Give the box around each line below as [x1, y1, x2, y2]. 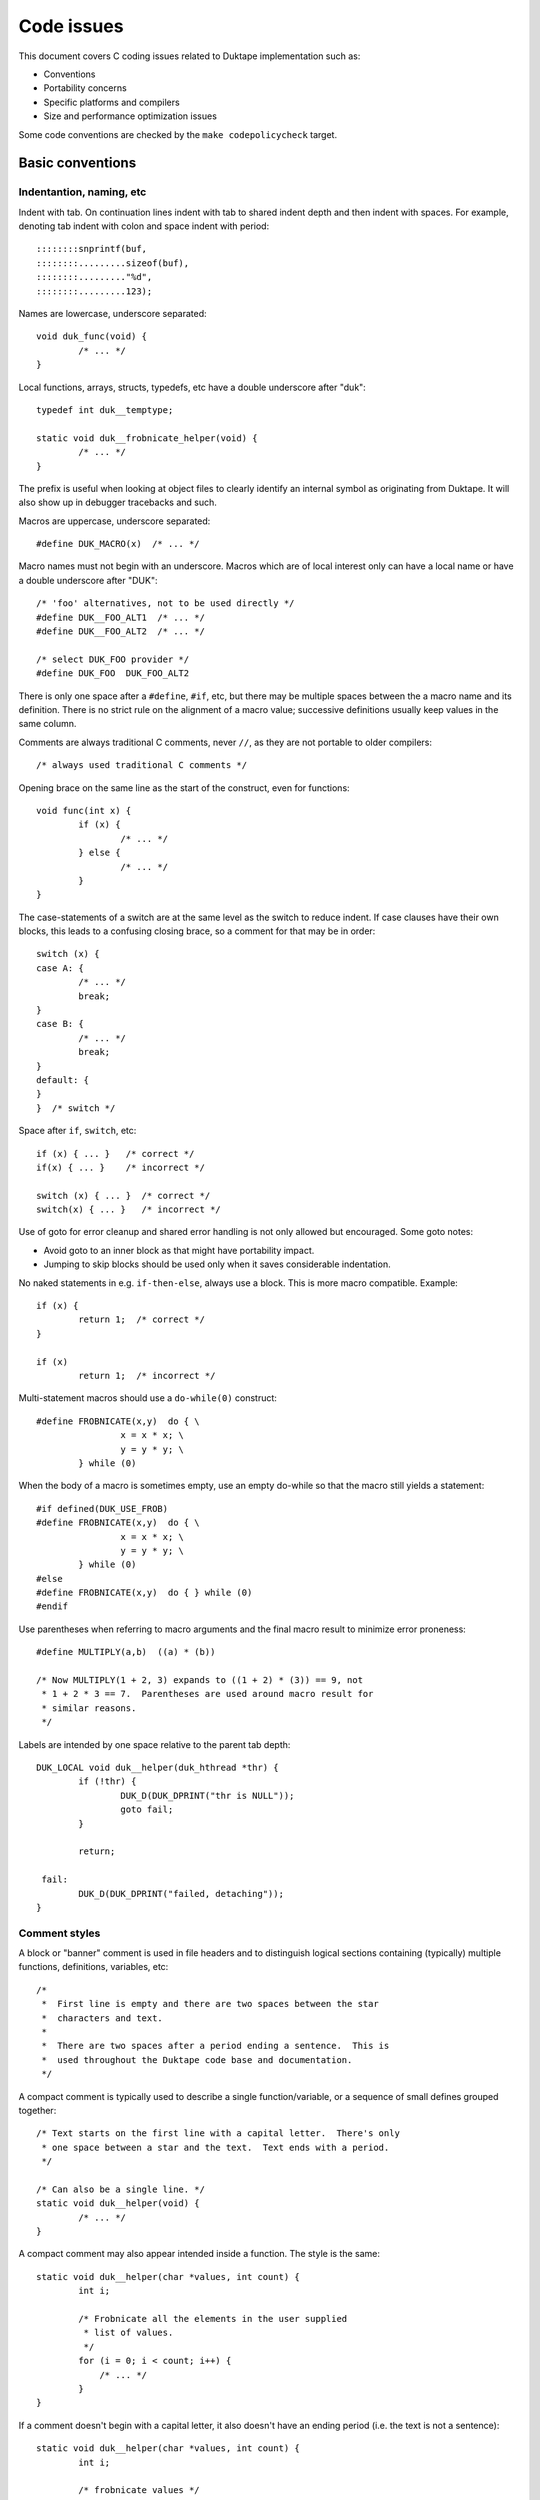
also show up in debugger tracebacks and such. [18, 496, 217, 509]
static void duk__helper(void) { [36, 2198, 200, 2209]
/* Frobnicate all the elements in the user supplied [78, 2313, 348, 2325]
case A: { [36, 962, 84, 974]
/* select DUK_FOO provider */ [36, 653, 190, 665]
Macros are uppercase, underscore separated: [18, 515, 211, 527]
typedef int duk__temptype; [36, 404, 174, 415]
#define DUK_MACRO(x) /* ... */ [36, 538, 200, 550]
